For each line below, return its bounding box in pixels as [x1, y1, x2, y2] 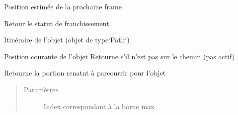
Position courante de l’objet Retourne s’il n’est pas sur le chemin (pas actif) [4, 51, 235, 61]
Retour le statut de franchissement [4, 18, 109, 28]
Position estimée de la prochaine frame [4, 1, 122, 11]
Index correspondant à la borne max [43, 101, 155, 111]
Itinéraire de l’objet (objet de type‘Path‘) [4, 35, 130, 45]
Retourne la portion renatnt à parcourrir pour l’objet [4, 68, 166, 78]
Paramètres [23, 84, 58, 94]
